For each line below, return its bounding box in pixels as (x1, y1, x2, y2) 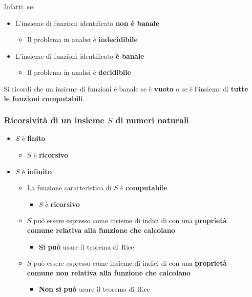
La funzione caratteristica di (27, 183, 112, 193)
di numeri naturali (115, 114, 189, 126)
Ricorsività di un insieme (4, 114, 105, 126)
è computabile (120, 183, 168, 193)
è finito (22, 133, 45, 143)
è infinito (22, 166, 52, 176)
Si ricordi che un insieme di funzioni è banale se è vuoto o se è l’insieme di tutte (4, 83, 248, 93)
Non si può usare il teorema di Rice (39, 284, 150, 294)
